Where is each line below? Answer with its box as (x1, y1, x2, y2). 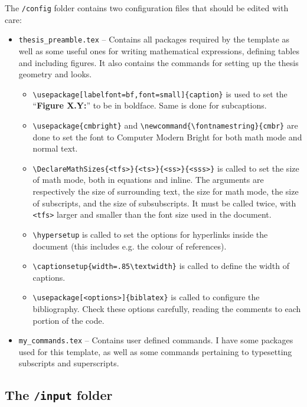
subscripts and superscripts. (18, 357, 119, 369)
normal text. (32, 142, 78, 155)
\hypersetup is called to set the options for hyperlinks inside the (32, 228, 268, 240)
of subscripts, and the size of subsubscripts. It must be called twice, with (32, 196, 296, 209)
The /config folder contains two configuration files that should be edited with (5, 2, 289, 14)
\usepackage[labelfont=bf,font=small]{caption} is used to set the (32, 87, 288, 100)
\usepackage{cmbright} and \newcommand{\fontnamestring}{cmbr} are (32, 119, 298, 131)
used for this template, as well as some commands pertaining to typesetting (18, 345, 292, 357)
